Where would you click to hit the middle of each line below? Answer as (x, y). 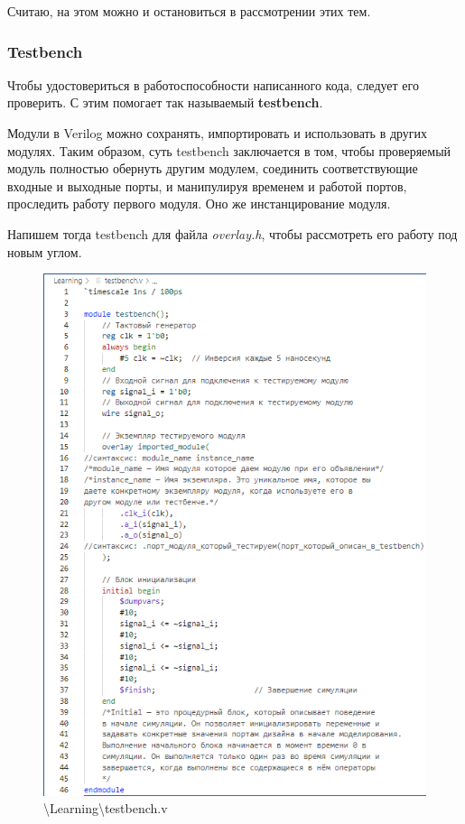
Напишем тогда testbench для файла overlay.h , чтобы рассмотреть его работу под (232, 233)
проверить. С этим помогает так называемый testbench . (165, 102)
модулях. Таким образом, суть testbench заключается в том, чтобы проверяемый (229, 150)
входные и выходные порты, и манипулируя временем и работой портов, (207, 185)
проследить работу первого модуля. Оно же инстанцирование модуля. (199, 204)
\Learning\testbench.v (106, 808)
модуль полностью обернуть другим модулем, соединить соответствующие (213, 168)
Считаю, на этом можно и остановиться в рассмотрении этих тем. (189, 11)
